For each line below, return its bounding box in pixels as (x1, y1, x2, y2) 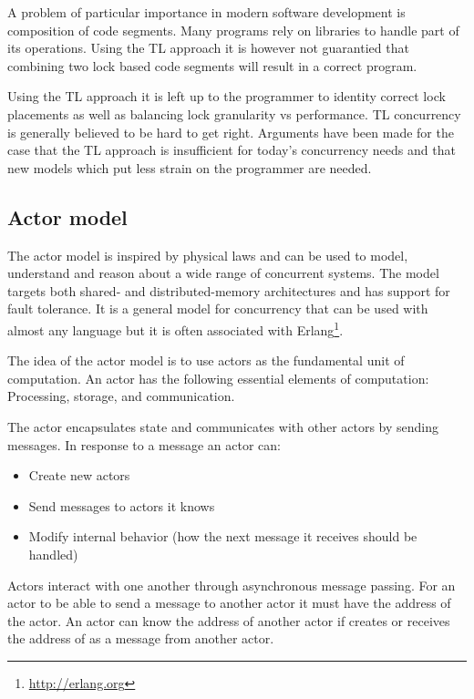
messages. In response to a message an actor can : (7, 435, 281, 454)
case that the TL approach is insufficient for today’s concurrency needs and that (7, 140, 456, 159)
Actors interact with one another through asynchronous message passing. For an (7, 575, 456, 594)
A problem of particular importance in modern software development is (7, 3, 406, 21)
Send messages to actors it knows (28, 496, 215, 515)
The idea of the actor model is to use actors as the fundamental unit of (7, 351, 405, 370)
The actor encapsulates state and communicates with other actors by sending (7, 416, 439, 436)
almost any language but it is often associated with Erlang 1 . (7, 317, 344, 339)
